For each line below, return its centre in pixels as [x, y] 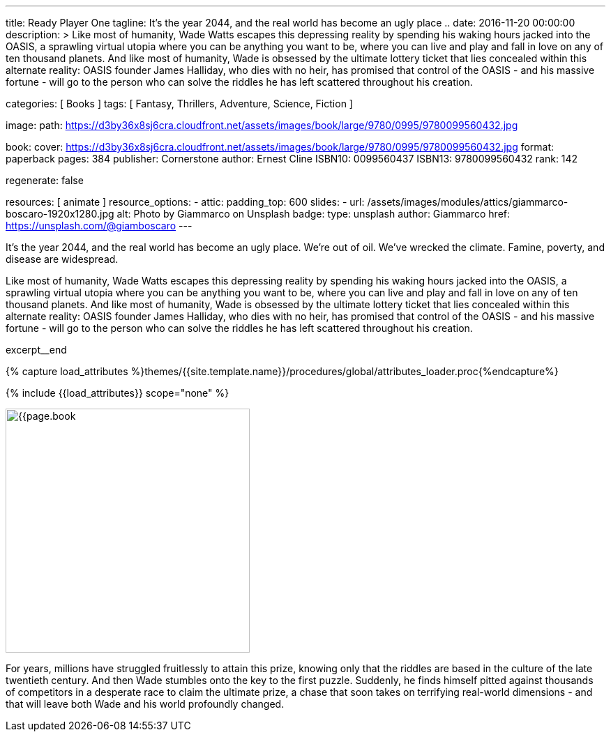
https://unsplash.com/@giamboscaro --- [99, 226]
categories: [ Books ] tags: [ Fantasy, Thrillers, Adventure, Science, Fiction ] [179, 104]
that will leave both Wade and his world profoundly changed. [145, 704]
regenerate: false [45, 180]
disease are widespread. [62, 259]
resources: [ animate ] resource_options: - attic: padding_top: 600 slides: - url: [185, 202]
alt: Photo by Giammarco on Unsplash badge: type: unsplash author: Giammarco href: [314, 214]
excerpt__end [36, 350]
